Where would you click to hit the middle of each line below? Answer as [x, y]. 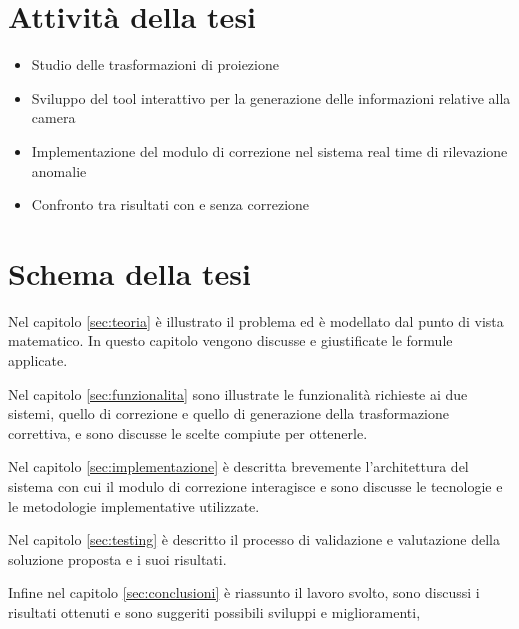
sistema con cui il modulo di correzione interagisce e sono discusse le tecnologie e [255, 485]
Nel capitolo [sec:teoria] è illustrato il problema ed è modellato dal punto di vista [256, 320]
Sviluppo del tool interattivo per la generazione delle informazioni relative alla [271, 97]
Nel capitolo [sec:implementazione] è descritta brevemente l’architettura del [238, 466]
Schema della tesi [129, 272]
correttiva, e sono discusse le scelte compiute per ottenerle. [188, 432]
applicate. [38, 360]
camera [53, 117]
